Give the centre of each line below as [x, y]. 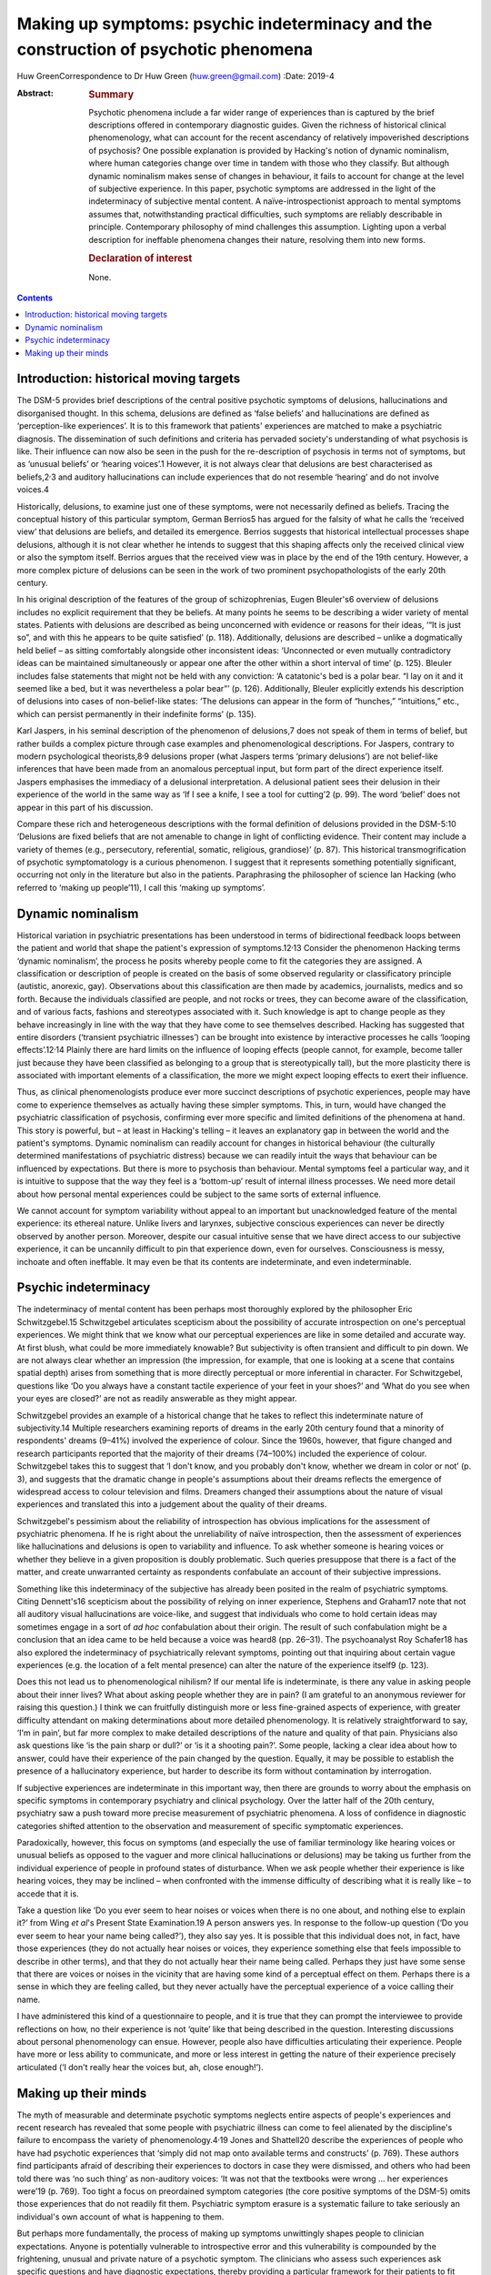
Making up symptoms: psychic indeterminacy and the [225, 24]
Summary [111, 94]
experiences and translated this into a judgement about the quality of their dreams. [172, 1504]
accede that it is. [48, 1894]
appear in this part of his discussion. [85, 807]
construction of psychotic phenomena [165, 49]
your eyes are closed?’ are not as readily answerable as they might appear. [157, 1399]
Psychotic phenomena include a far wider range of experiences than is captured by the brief [262, 112]
